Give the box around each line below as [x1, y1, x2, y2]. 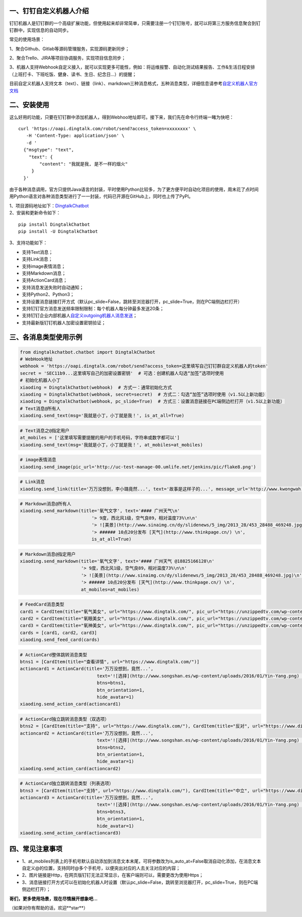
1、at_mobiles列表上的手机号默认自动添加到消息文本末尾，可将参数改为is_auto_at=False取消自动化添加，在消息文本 [22, 858, 261, 864]
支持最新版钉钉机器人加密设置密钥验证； [22, 319, 106, 325]
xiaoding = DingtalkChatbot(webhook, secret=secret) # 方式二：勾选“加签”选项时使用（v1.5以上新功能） [20, 391, 268, 397]
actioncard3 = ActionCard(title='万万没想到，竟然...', [20, 795, 154, 800]
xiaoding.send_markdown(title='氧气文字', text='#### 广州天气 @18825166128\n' [20, 558, 215, 564]
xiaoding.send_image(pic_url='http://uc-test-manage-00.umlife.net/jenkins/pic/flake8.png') [20, 464, 256, 470]
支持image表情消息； [22, 263, 66, 269]
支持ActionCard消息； [22, 277, 67, 283]
